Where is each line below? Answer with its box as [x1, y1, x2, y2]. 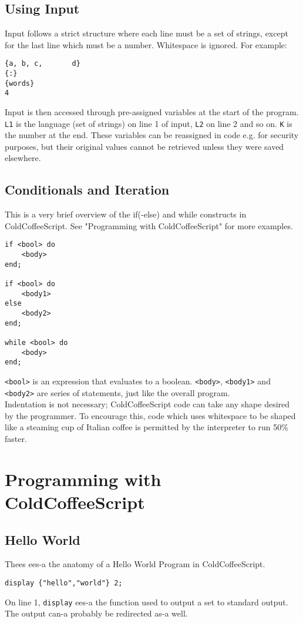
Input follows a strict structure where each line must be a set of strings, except [5, 27, 288, 39]
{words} [5, 79, 35, 88]
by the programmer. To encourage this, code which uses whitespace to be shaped [5, 409, 296, 421]
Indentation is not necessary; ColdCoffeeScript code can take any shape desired [5, 398, 290, 410]
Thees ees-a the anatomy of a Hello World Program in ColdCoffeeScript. [5, 558, 265, 570]
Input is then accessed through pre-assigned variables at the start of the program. [5, 106, 299, 118]
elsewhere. [5, 152, 41, 164]
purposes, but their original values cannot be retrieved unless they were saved [5, 140, 284, 152]
